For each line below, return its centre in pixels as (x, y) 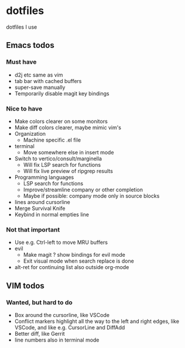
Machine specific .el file (52, 140)
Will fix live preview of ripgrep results (68, 171)
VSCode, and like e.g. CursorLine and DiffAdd (70, 327)
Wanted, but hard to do (40, 302)
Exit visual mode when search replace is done (79, 261)
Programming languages (44, 177)
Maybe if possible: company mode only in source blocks (91, 196)
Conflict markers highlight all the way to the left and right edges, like (97, 321)
